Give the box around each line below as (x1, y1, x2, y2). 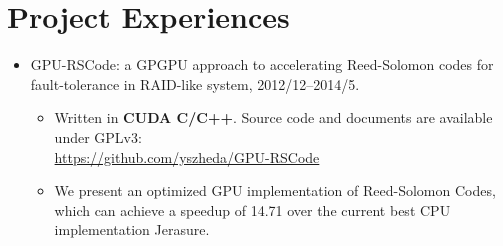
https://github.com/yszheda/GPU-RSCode (54, 146, 320, 167)
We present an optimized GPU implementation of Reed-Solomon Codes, (54, 180, 496, 201)
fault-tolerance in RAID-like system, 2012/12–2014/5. (30, 73, 360, 94)
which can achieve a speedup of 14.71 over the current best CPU (54, 199, 451, 220)
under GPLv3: (54, 126, 142, 147)
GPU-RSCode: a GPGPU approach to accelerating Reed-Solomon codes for (30, 54, 494, 75)
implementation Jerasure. (54, 219, 210, 240)
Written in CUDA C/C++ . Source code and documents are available (54, 107, 493, 128)
